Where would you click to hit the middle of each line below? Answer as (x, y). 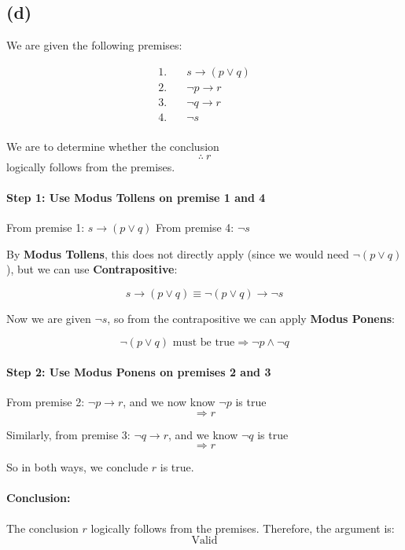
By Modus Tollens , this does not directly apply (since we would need (178, 253)
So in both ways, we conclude (77, 467)
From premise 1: (46, 227)
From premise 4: (195, 227)
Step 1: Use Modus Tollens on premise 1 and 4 (136, 197)
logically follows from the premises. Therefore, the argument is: (243, 528)
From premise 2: (46, 402)
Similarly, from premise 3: (68, 434)
